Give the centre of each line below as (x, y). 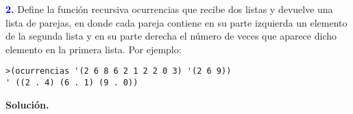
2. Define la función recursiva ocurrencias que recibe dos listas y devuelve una (169, 9)
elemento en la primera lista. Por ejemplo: (94, 49)
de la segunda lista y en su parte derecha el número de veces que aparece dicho (171, 36)
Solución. (27, 104)
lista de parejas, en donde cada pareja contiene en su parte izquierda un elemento (176, 22)
